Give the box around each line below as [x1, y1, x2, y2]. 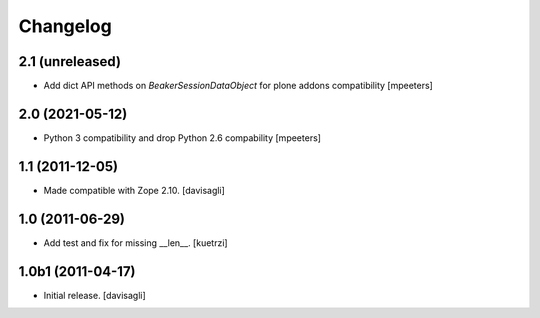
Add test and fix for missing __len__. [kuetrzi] [43, 236, 229, 249]
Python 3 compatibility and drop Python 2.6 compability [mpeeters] [43, 131, 322, 144]
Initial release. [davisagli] [43, 289, 147, 301]
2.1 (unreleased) [18, 53, 122, 70]
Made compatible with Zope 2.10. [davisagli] [43, 184, 225, 196]
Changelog [18, 15, 112, 37]
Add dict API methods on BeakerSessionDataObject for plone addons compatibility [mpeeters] [43, 80, 434, 92]
